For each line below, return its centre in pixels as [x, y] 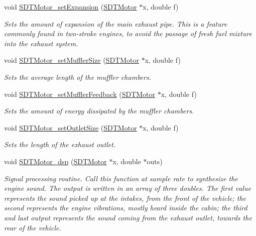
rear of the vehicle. [33, 227]
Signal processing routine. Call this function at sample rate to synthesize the [121, 178]
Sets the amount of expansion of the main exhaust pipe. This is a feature [116, 23]
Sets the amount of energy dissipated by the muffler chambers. [99, 111]
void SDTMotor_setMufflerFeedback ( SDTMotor [80, 94]
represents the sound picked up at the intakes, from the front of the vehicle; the [125, 198]
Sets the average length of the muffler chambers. [78, 77]
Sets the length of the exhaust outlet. [60, 144]
